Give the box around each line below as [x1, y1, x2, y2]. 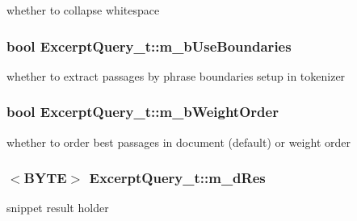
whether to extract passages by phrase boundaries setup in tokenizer [6, 67, 346, 84]
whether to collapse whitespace [6, 2, 160, 18]
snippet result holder [6, 199, 109, 216]
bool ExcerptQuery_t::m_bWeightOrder [6, 102, 279, 122]
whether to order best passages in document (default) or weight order [6, 133, 351, 150]
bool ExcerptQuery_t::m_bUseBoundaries [6, 35, 292, 56]
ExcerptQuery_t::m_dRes [89, 168, 266, 188]
